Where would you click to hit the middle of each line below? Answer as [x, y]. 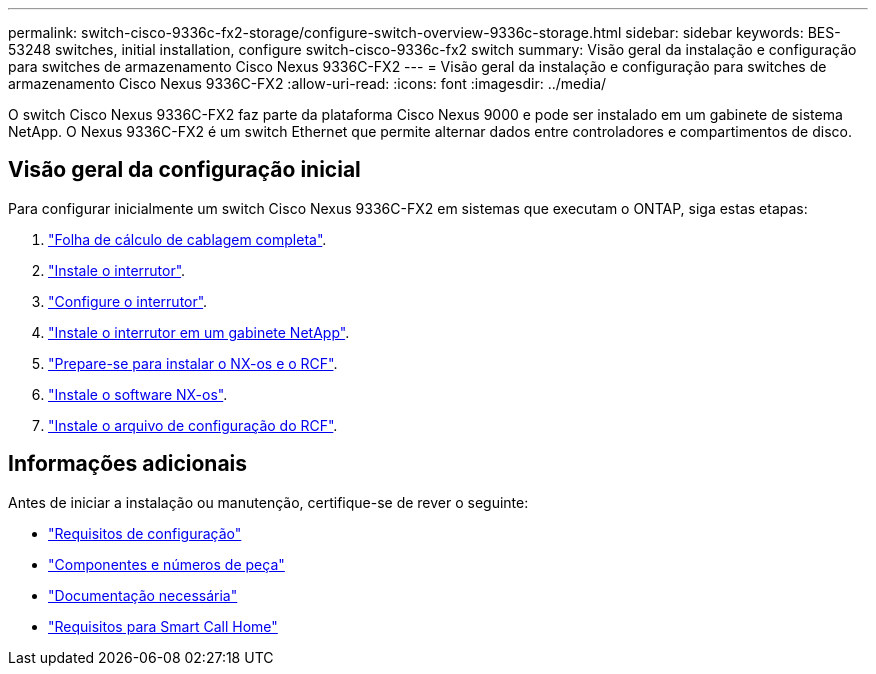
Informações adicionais [128, 464]
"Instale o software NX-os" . [138, 394]
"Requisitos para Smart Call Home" [163, 626]
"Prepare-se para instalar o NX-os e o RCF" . [193, 363]
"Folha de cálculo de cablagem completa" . [187, 239]
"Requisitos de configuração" [145, 533]
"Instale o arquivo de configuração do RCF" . [193, 425]
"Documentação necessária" [143, 595]
